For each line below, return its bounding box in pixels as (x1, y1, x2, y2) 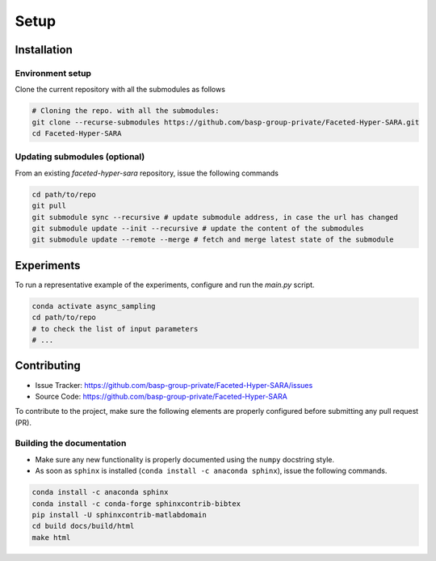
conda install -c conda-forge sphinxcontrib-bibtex (31, 499, 241, 508)
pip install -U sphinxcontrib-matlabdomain (31, 510, 208, 519)
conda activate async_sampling (31, 302, 157, 310)
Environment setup (15, 67, 92, 78)
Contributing (15, 359, 81, 373)
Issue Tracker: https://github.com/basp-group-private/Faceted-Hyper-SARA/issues (35, 380, 313, 390)
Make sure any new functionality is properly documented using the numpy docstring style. (35, 454, 335, 464)
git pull (31, 201, 67, 210)
